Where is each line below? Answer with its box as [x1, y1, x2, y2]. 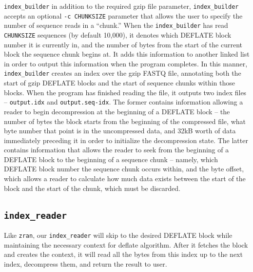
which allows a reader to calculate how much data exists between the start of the [4, 173, 246, 184]
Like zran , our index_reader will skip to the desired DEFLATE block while [4, 230, 233, 240]
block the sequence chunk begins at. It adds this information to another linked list [4, 49, 250, 59]
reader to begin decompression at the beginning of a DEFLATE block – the [4, 106, 230, 116]
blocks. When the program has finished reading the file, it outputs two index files [4, 87, 247, 97]
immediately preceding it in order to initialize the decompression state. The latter [4, 135, 248, 145]
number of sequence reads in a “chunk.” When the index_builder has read [4, 20, 228, 30]
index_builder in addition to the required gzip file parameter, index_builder [4, 1, 239, 11]
